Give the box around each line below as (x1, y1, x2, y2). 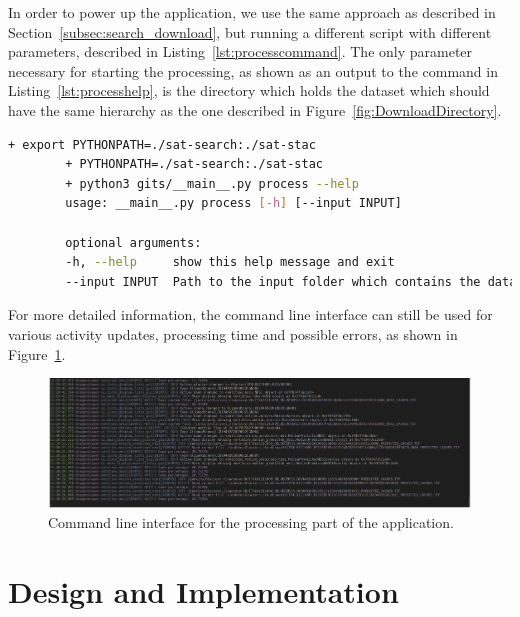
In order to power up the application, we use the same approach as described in (8, 2, 496, 22)
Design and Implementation (8, 571, 399, 612)
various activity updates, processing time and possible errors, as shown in (8, 323, 458, 344)
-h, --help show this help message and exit (65, 255, 395, 270)
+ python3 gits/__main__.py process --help (65, 176, 359, 191)
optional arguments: (65, 235, 202, 250)
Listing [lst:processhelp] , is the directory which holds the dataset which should (8, 80, 490, 101)
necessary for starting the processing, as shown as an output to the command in (8, 60, 498, 81)
